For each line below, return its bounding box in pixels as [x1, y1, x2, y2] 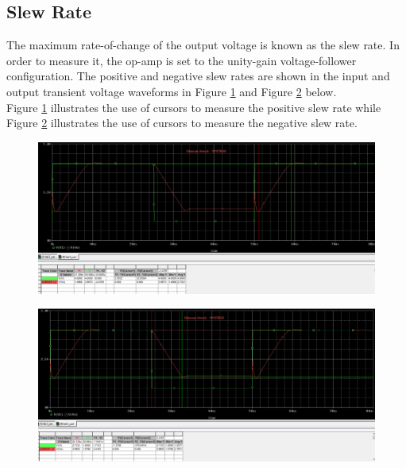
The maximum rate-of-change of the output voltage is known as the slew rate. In [6, 37, 400, 53]
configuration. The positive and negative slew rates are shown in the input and [6, 68, 390, 84]
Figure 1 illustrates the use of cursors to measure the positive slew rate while [6, 99, 381, 115]
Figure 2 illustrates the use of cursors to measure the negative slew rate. [6, 114, 358, 131]
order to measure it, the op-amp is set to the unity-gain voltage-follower [6, 52, 357, 68]
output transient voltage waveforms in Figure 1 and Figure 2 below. [6, 83, 337, 99]
